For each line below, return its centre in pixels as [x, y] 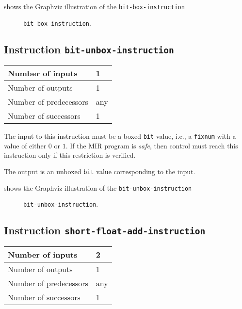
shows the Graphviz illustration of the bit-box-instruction [94, 6]
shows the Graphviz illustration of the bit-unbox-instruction [98, 187]
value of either [25, 145]
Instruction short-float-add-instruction [105, 230]
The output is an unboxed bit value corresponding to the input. [100, 171]
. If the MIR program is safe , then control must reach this [152, 145]
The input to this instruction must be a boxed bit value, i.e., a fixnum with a [120, 136]
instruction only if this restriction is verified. [70, 155]
